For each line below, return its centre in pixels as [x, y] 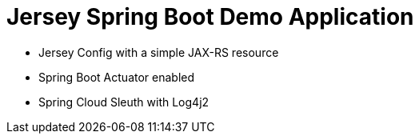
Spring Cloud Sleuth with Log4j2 [124, 102]
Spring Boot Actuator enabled [117, 77]
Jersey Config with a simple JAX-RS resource [159, 52]
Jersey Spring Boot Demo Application [210, 17]
